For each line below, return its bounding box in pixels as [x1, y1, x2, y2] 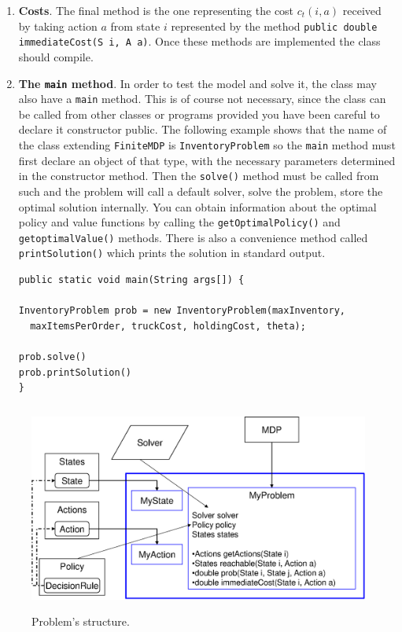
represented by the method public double [171, 17, 378, 34]
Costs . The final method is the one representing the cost [18, 2, 294, 18]
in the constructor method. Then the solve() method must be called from [18, 167, 379, 184]
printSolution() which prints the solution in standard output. [18, 244, 326, 261]
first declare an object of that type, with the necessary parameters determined [18, 152, 396, 168]
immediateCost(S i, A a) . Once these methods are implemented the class [18, 33, 381, 50]
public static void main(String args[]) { [18, 274, 245, 286]
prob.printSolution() [18, 366, 131, 378]
